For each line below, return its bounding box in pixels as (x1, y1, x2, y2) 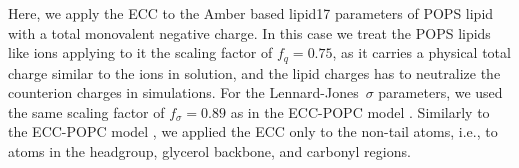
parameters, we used (378, 82, 503, 103)
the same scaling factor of (8, 101, 165, 122)
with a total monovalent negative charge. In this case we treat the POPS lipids (8, 22, 491, 43)
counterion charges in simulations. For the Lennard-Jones (8, 82, 359, 103)
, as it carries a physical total (332, 42, 511, 63)
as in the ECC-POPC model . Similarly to (230, 101, 490, 122)
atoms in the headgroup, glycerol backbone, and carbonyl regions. (8, 141, 411, 162)
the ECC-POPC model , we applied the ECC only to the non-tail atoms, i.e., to (8, 121, 498, 142)
